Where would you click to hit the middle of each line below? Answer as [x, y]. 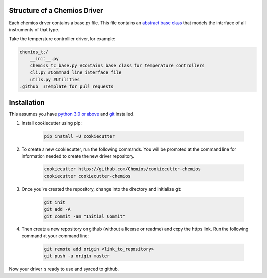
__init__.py [44, 59]
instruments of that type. [34, 29]
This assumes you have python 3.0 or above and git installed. [72, 114]
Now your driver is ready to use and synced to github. [64, 269]
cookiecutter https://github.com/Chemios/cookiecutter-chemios [123, 169]
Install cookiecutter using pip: [51, 123]
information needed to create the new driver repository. [78, 156]
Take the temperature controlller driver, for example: [62, 39]
